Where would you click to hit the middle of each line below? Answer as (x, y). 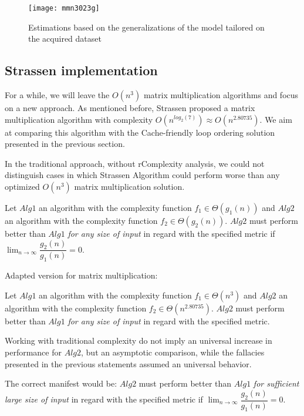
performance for (33, 352)
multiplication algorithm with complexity (79, 119)
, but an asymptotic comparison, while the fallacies (173, 352)
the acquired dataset (65, 38)
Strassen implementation (81, 70)
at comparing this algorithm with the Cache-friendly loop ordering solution (140, 132)
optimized (22, 187)
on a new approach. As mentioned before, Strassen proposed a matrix (130, 108)
